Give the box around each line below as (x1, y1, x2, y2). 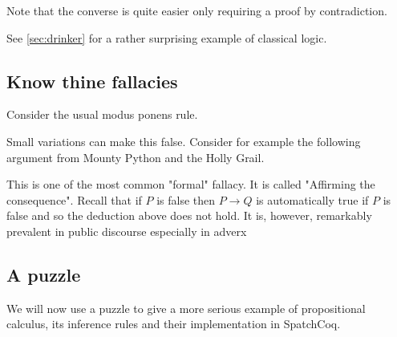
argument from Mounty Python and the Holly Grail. (6, 148, 265, 165)
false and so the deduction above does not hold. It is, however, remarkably (6, 207, 372, 224)
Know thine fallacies (6, 68, 178, 93)
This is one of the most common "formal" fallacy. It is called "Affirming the (6, 176, 375, 193)
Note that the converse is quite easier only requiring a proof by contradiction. (6, 2, 387, 18)
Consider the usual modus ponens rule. (6, 106, 198, 123)
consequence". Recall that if (6, 191, 142, 208)
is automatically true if (256, 191, 369, 208)
